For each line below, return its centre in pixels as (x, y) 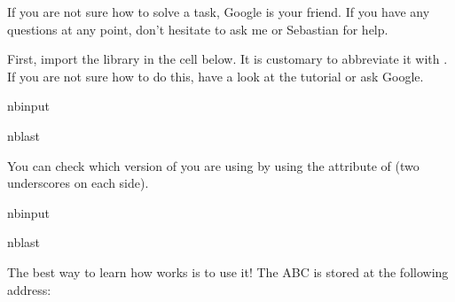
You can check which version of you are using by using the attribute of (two (213, 165)
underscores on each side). (78, 183)
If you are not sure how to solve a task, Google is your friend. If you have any (219, 12)
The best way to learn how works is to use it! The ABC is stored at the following (228, 271)
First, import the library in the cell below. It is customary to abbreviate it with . (227, 59)
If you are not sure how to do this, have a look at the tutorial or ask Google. (216, 76)
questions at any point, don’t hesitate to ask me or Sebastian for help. (198, 29)
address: (29, 289)
